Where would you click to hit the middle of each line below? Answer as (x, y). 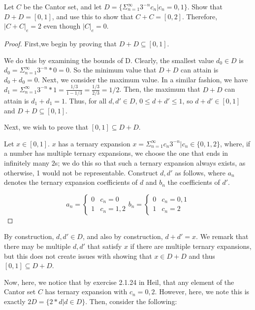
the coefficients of (194, 182)
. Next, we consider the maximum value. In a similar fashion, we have (143, 79)
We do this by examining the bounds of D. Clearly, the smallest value (109, 60)
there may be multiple (37, 246)
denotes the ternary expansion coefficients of (71, 182)
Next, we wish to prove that (46, 127)
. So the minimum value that (113, 70)
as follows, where (200, 172)
